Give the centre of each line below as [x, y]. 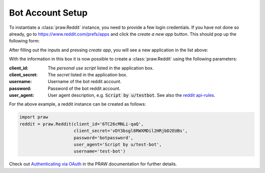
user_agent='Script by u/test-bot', [118, 144]
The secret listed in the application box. [88, 75]
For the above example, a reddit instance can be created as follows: [78, 104]
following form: [24, 41]
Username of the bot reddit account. [85, 82]
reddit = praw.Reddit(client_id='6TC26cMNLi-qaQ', [82, 124]
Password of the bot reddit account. [84, 88]
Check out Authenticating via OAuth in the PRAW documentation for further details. [93, 164]
